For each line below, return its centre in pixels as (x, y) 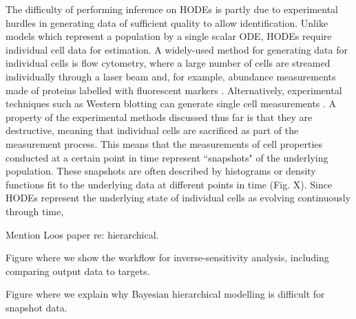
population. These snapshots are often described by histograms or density (161, 171)
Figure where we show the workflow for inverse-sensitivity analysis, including (167, 257)
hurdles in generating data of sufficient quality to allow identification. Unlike (167, 22)
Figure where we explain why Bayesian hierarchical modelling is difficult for (165, 294)
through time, (35, 211)
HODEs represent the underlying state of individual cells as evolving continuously (178, 198)
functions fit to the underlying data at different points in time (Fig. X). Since (169, 184)
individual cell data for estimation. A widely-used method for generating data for (177, 49)
